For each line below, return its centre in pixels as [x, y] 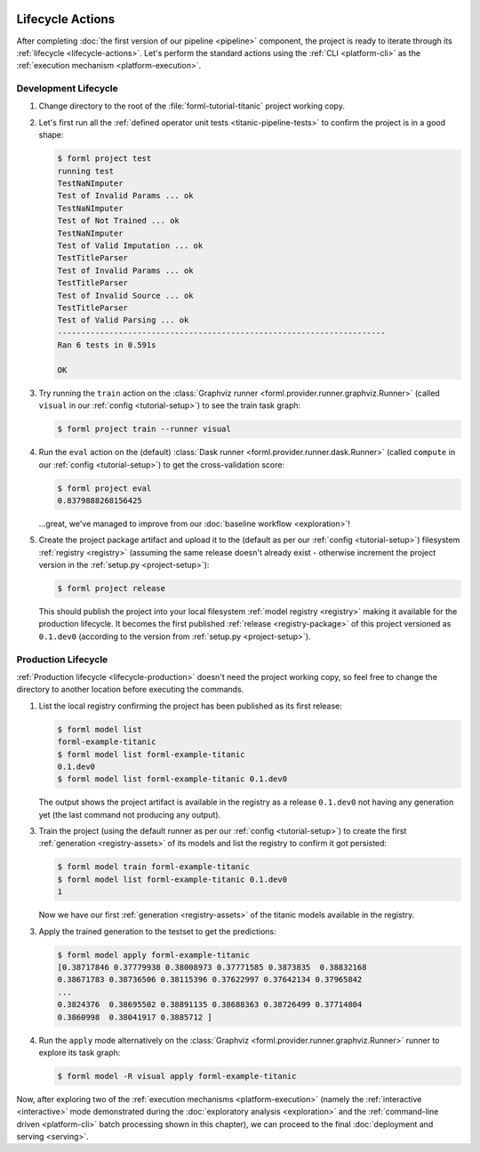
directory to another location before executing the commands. [130, 690]
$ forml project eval [104, 488]
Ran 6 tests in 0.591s [107, 345]
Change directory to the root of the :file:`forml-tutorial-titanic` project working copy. [192, 106]
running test [86, 171]
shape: [51, 135]
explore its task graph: [80, 1052]
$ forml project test [104, 159]
